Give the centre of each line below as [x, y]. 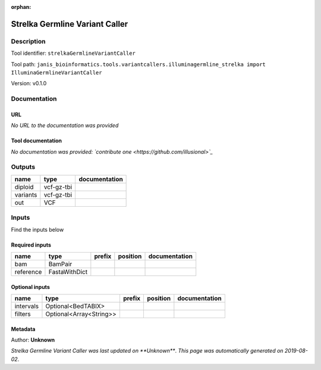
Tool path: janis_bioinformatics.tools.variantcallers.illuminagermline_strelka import [138, 64]
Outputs [23, 167]
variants [26, 195]
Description [28, 41]
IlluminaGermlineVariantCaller [56, 72]
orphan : [21, 7]
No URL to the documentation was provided [65, 126]
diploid [24, 186]
